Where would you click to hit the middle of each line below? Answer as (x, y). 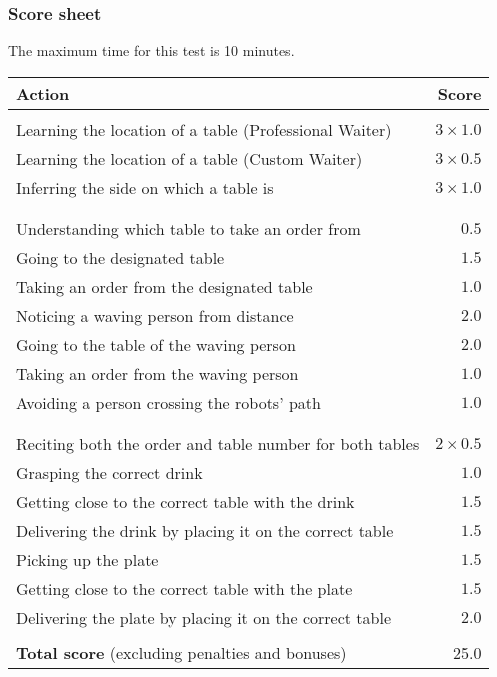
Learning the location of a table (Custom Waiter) (189, 158)
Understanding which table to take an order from (188, 228)
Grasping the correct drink (109, 472)
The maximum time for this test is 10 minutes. (151, 50)
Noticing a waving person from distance (155, 315)
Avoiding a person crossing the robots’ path (168, 402)
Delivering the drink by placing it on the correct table (205, 530)
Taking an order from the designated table (164, 286)
